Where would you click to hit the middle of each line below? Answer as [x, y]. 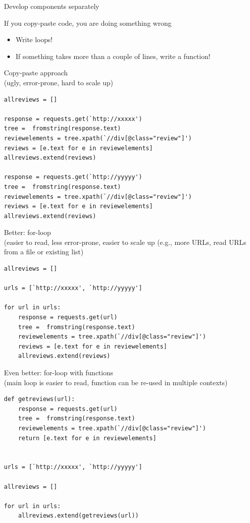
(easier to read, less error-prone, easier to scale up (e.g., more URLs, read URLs [125, 242]
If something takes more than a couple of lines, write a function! [113, 56]
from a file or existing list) [44, 252]
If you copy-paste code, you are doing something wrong [88, 23]
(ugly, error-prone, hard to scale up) [59, 82]
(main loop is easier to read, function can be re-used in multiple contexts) [116, 382]
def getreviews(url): [40, 399]
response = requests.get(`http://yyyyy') [73, 177]
